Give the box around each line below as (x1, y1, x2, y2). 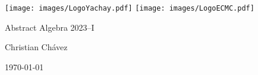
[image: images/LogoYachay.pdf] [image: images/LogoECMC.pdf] (5, 4, 254, 12)
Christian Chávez (5, 41, 68, 53)
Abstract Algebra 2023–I (5, 21, 95, 33)
